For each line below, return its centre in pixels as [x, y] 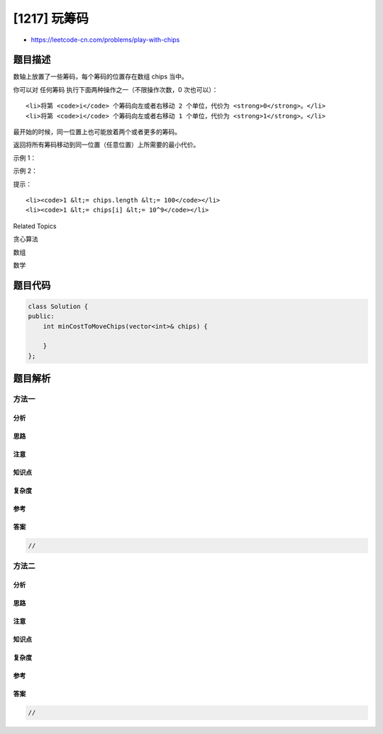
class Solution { [58, 306]
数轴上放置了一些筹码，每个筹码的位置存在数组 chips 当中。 [100, 77]
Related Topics [35, 226]
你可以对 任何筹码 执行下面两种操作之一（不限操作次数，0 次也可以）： [116, 89]
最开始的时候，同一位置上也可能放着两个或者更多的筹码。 [97, 132]
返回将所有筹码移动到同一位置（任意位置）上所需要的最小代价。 [106, 145]
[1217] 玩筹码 [51, 18]
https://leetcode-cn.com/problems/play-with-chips [105, 40]
